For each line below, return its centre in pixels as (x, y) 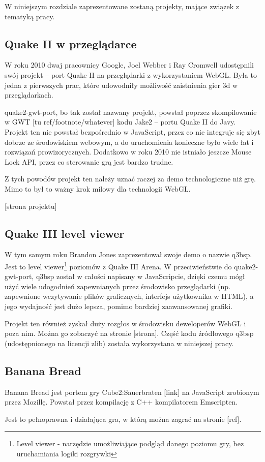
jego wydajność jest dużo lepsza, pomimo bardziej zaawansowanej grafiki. (119, 306)
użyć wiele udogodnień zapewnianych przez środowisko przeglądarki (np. (118, 286)
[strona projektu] (31, 206)
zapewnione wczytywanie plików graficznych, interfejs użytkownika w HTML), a (129, 296)
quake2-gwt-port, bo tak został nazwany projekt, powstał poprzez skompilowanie (131, 112)
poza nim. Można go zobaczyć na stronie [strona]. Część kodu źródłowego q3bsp (129, 333)
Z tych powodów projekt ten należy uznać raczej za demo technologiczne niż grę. (130, 179)
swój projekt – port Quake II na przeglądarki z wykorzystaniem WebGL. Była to (131, 74)
